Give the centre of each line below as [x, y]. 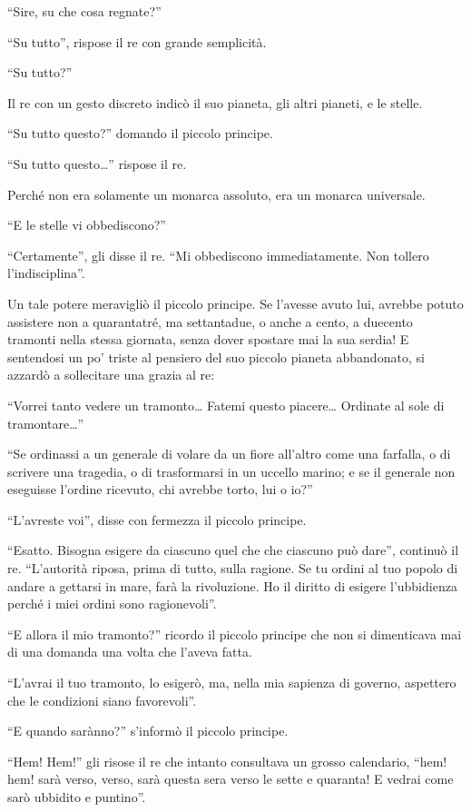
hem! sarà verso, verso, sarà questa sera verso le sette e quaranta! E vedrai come [231, 779]
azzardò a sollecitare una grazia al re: [111, 375]
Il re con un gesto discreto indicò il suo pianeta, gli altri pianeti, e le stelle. [215, 102]
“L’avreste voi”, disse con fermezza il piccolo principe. [157, 519]
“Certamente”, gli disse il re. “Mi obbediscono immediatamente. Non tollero [218, 255]
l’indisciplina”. [46, 273]
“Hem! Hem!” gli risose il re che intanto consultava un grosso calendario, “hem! [227, 761]
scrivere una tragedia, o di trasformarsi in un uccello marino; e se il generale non [231, 471]
